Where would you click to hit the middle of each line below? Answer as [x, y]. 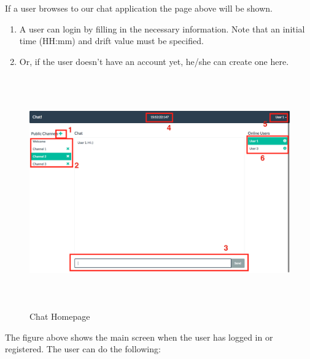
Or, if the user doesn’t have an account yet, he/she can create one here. [154, 61]
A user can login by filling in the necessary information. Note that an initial [162, 28]
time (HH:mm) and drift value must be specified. [111, 41]
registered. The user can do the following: [83, 349]
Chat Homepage [60, 316]
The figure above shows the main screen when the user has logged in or [139, 337]
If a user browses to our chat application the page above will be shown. [139, 8]
